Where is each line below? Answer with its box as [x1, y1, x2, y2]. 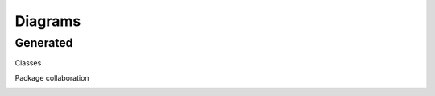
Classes [14, 58, 42, 68]
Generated [14, 35, 73, 50]
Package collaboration [14, 73, 89, 82]
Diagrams [14, 12, 81, 30]
